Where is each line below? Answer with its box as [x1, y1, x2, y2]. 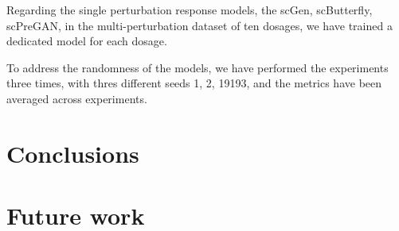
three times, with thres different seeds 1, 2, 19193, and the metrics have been [6, 75, 382, 91]
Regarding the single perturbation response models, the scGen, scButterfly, [6, 2, 373, 17]
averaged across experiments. [6, 90, 147, 106]
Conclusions [6, 137, 139, 169]
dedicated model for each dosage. [6, 33, 167, 49]
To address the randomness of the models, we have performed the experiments [6, 59, 389, 75]
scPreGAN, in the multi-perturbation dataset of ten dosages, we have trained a [6, 17, 393, 33]
